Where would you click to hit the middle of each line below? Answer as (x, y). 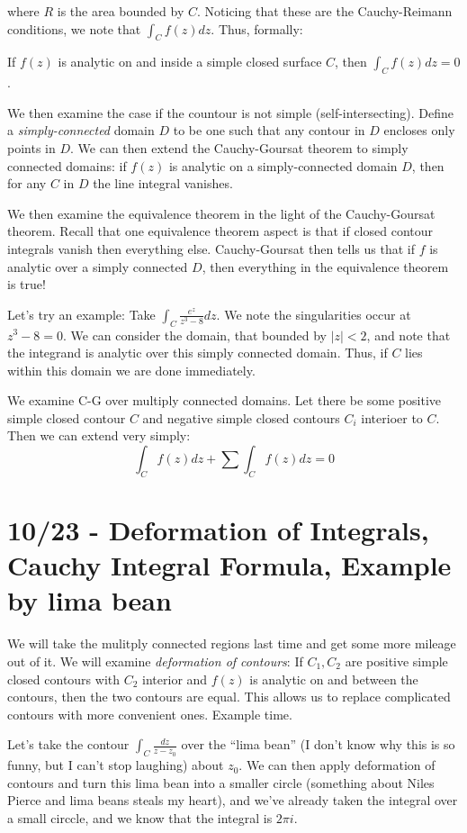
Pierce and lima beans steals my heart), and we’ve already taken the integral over (233, 800)
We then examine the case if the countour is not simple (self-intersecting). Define (231, 112)
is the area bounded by (121, 11)
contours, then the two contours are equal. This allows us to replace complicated (229, 697)
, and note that (409, 335)
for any (27, 183)
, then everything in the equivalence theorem (325, 266)
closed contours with (64, 679)
